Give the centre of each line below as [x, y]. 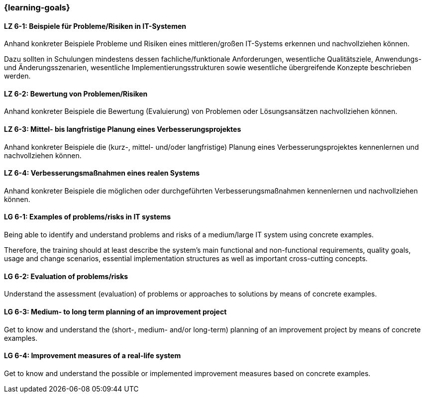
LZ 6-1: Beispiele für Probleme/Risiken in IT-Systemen [95, 26]
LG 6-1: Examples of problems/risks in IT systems [88, 217]
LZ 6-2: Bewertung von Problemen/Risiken [76, 94]
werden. [17, 76]
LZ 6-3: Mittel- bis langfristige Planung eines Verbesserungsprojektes [123, 129]
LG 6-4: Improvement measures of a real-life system [93, 356]
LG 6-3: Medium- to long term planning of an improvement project [115, 311]
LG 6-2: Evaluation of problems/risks [66, 276]
